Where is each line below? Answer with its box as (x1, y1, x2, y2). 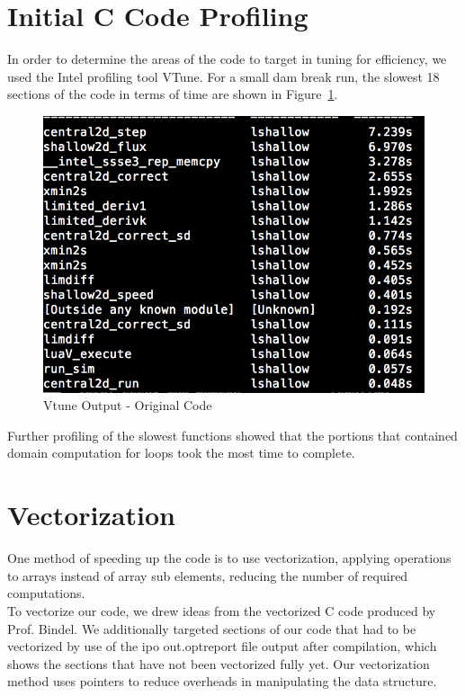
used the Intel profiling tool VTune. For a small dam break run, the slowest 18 (7, 67, 440, 85)
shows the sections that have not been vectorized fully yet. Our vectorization (7, 654, 430, 673)
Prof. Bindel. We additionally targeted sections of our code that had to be (7, 619, 416, 638)
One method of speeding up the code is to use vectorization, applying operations (7, 549, 452, 567)
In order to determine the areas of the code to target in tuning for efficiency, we (7, 49, 447, 68)
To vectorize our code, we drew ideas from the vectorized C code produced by (7, 601, 436, 620)
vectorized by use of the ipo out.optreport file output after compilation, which (7, 637, 437, 656)
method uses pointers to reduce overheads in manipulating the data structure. (7, 672, 437, 691)
